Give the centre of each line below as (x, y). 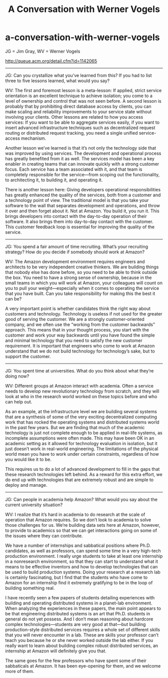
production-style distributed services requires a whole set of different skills (83, 629)
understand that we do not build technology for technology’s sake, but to (80, 351)
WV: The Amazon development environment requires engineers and (75, 261)
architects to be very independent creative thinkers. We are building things (82, 267)
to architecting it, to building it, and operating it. (54, 180)
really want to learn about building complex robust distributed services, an (82, 645)
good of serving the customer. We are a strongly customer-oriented (75, 319)
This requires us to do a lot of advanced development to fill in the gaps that (82, 469)
